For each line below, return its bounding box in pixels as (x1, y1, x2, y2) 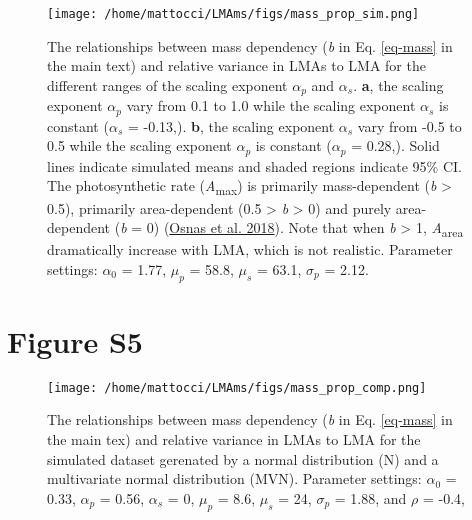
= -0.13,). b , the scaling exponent (127, 115, 335, 136)
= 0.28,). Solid (351, 135, 440, 156)
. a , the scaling (353, 74, 444, 95)
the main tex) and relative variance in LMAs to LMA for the (47, 429, 421, 449)
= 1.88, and (334, 487, 407, 508)
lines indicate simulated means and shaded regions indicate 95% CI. (47, 155, 462, 176)
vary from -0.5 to (357, 115, 462, 136)
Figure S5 (7, 320, 143, 361)
